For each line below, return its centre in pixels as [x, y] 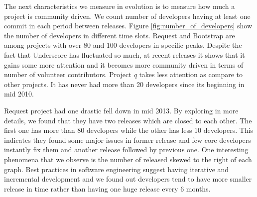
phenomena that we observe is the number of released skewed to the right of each [128, 159]
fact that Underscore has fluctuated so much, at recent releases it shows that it [125, 54]
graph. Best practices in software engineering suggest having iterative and [117, 169]
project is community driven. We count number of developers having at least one [127, 16]
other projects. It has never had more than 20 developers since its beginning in [124, 84]
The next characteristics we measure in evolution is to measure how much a [120, 6]
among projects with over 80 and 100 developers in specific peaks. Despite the [123, 45]
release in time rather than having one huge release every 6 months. [107, 188]
